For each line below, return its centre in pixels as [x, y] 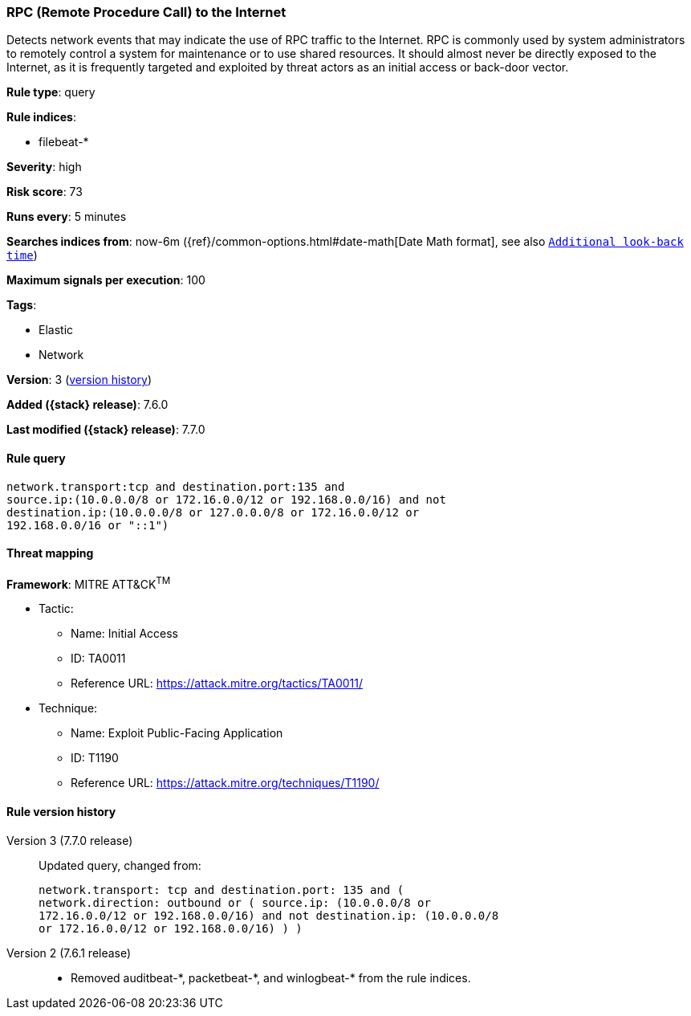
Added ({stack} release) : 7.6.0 [87, 405]
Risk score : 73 [45, 192]
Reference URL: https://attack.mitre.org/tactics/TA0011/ [217, 683]
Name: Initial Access [124, 634]
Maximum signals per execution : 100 [106, 280]
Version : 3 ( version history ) [79, 380]
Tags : [22, 305]
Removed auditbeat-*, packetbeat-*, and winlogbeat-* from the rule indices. [271, 977]
